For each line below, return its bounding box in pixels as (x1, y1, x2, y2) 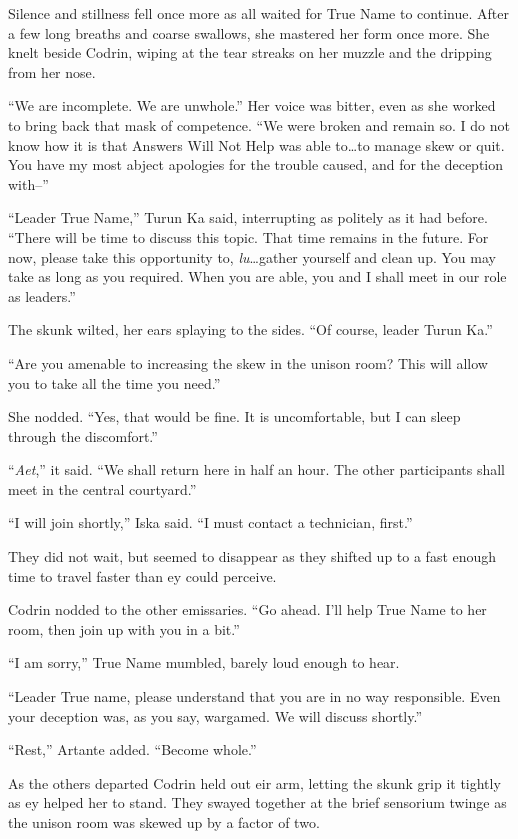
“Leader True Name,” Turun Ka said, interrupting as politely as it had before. (8, 207, 488, 228)
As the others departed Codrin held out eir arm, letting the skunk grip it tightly (8, 772, 501, 793)
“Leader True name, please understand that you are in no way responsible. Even (8, 686, 501, 707)
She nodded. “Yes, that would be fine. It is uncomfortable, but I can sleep (8, 406, 461, 427)
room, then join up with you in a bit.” (8, 618, 240, 639)
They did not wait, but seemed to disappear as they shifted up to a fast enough (8, 546, 497, 567)
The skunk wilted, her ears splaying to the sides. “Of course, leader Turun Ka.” (8, 319, 493, 340)
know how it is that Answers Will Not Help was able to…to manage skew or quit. (8, 134, 505, 155)
